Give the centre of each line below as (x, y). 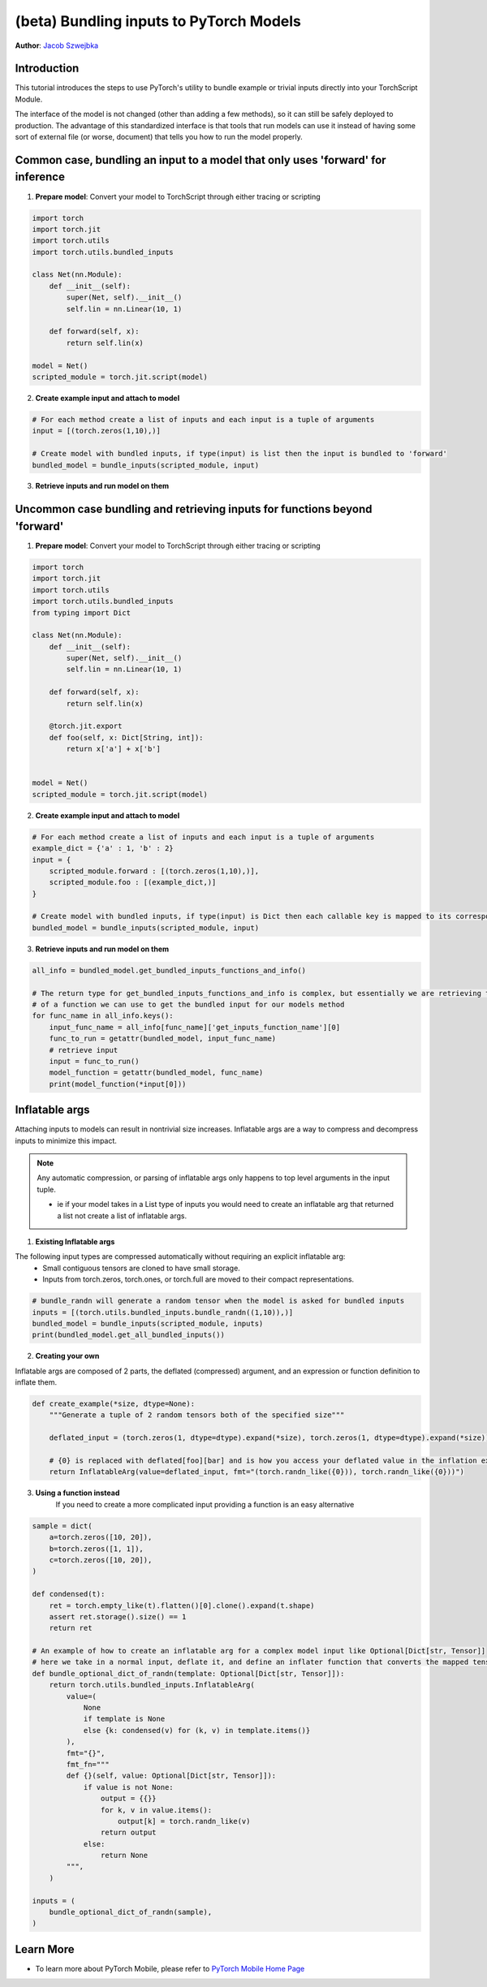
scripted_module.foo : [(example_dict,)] (133, 882)
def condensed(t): (69, 1594)
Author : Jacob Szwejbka (57, 45)
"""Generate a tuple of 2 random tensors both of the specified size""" (197, 1415)
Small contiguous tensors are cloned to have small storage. (142, 1268)
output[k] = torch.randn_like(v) (184, 1821)
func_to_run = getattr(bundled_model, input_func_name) (163, 1039)
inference (40, 177)
